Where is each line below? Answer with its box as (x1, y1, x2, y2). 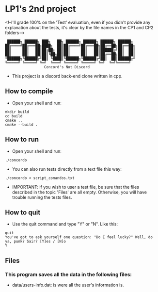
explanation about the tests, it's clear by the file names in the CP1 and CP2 (5, 24, 154, 30)
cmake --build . (5, 122, 38, 127)
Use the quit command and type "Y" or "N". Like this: (12, 221, 118, 227)
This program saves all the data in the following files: (5, 271, 132, 277)
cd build (5, 114, 23, 118)
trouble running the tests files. (12, 194, 72, 200)
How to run (5, 135, 39, 144)
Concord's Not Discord (44, 65, 90, 69)
